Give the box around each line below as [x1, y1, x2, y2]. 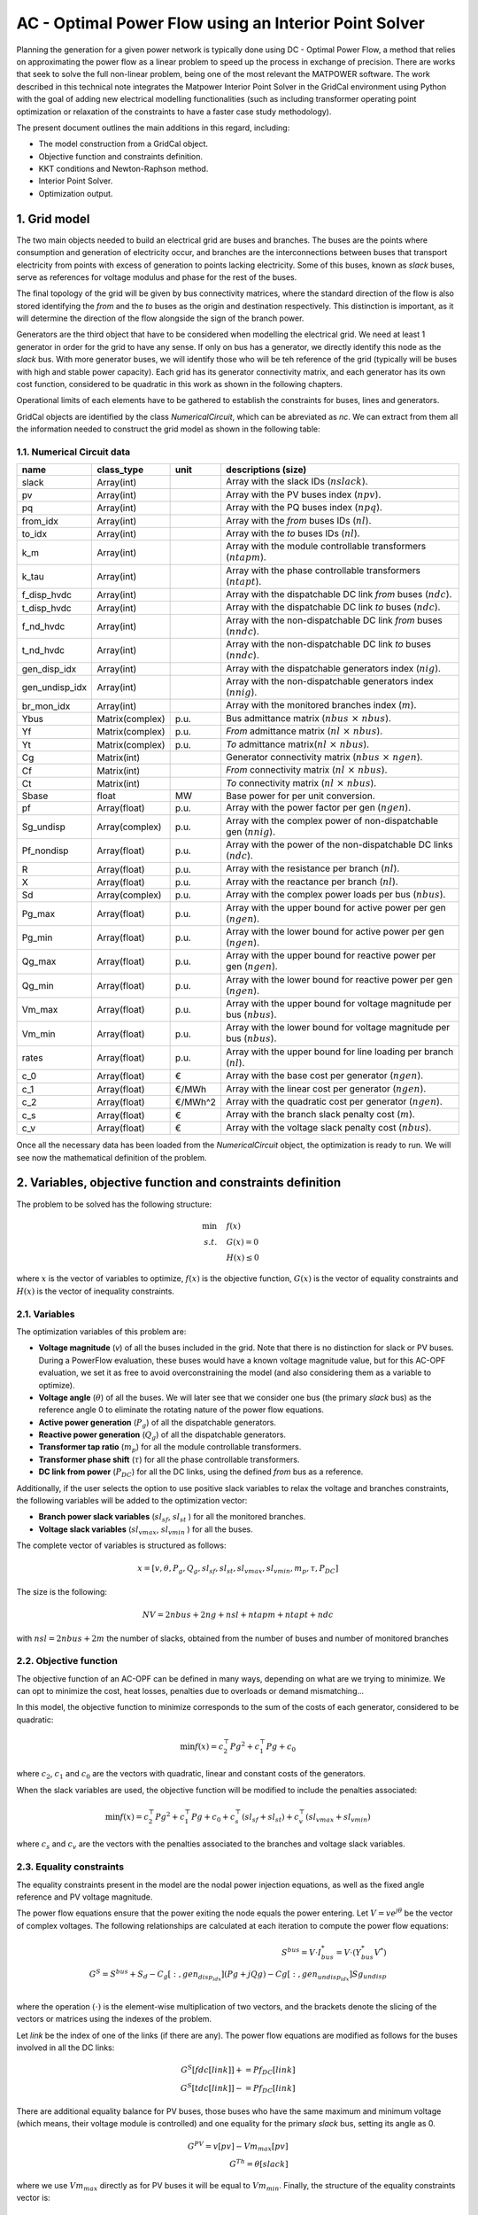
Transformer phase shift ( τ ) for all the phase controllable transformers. [38, 1454, 300, 1465]
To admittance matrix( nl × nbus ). [226, 738, 370, 750]
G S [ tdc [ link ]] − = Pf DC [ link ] [180, 2081, 296, 2095]
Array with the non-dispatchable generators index [226, 675, 434, 688]
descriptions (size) [226, 463, 307, 476]
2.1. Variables [16, 1308, 75, 1320]
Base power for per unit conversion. [226, 789, 375, 802]
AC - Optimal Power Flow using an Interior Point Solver [16, 13, 425, 33]
